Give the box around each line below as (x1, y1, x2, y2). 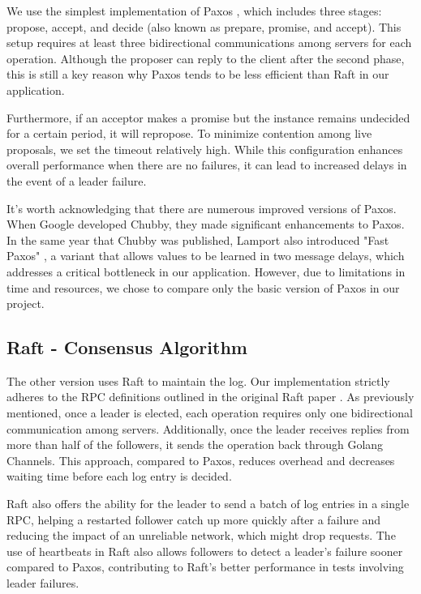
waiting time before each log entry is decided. (6, 468, 232, 485)
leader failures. (6, 575, 79, 592)
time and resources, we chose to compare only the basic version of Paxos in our (6, 279, 400, 296)
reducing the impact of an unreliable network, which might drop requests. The (6, 527, 396, 544)
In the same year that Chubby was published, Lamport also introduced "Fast (6, 231, 389, 248)
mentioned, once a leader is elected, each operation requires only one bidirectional (6, 404, 413, 421)
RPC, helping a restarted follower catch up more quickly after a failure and (6, 511, 381, 528)
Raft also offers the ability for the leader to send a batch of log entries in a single (6, 495, 410, 512)
